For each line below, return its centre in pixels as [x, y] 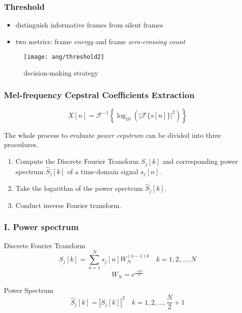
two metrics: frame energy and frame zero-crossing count [100, 41]
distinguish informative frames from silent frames [89, 25]
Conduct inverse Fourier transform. [68, 205]
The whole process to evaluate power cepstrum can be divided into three [113, 135]
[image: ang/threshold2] [64, 57]
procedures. [21, 144]
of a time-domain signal [103, 171]
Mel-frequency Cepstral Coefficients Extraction [99, 94]
